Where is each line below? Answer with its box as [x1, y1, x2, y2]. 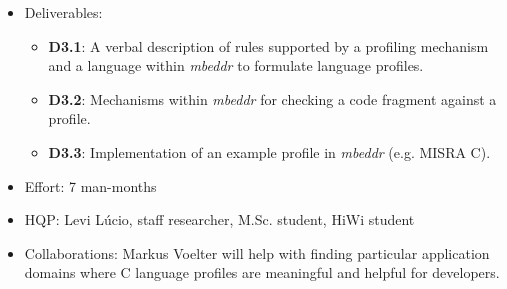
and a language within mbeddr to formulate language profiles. [48, 55, 424, 76]
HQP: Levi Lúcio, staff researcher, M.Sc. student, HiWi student [24, 209, 415, 230]
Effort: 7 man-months [24, 175, 157, 196]
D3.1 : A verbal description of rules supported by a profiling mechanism [48, 35, 489, 56]
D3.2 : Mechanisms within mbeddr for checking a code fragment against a [48, 88, 497, 109]
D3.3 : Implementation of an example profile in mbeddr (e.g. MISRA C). [48, 141, 491, 162]
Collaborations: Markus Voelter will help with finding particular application [24, 242, 490, 263]
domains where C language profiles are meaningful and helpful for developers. [24, 262, 500, 283]
